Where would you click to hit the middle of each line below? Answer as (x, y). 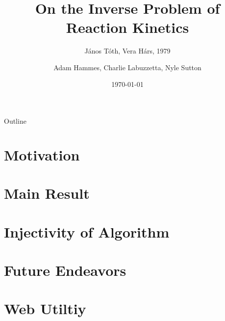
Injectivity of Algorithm (87, 231)
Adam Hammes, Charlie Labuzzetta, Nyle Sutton (127, 67)
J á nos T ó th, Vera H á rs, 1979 (127, 51)
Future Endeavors (65, 270)
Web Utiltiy (45, 308)
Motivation (42, 154)
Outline (15, 121)
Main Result (47, 193)
